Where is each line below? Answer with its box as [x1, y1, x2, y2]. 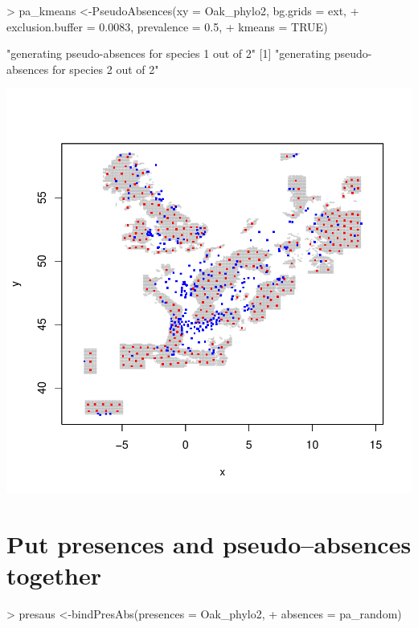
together [6, 559, 101, 592]
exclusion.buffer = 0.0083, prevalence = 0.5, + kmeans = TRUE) [6, 18, 328, 35]
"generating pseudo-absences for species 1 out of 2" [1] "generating [6, 45, 331, 62]
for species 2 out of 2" [51, 60, 159, 77]
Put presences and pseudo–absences [6, 528, 412, 561]
